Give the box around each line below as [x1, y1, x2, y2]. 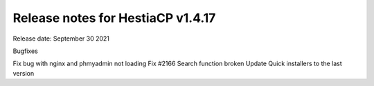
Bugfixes [12, 47, 38, 55]
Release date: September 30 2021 [12, 34, 110, 43]
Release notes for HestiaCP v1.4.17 [12, 10, 216, 25]
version [12, 69, 35, 77]
